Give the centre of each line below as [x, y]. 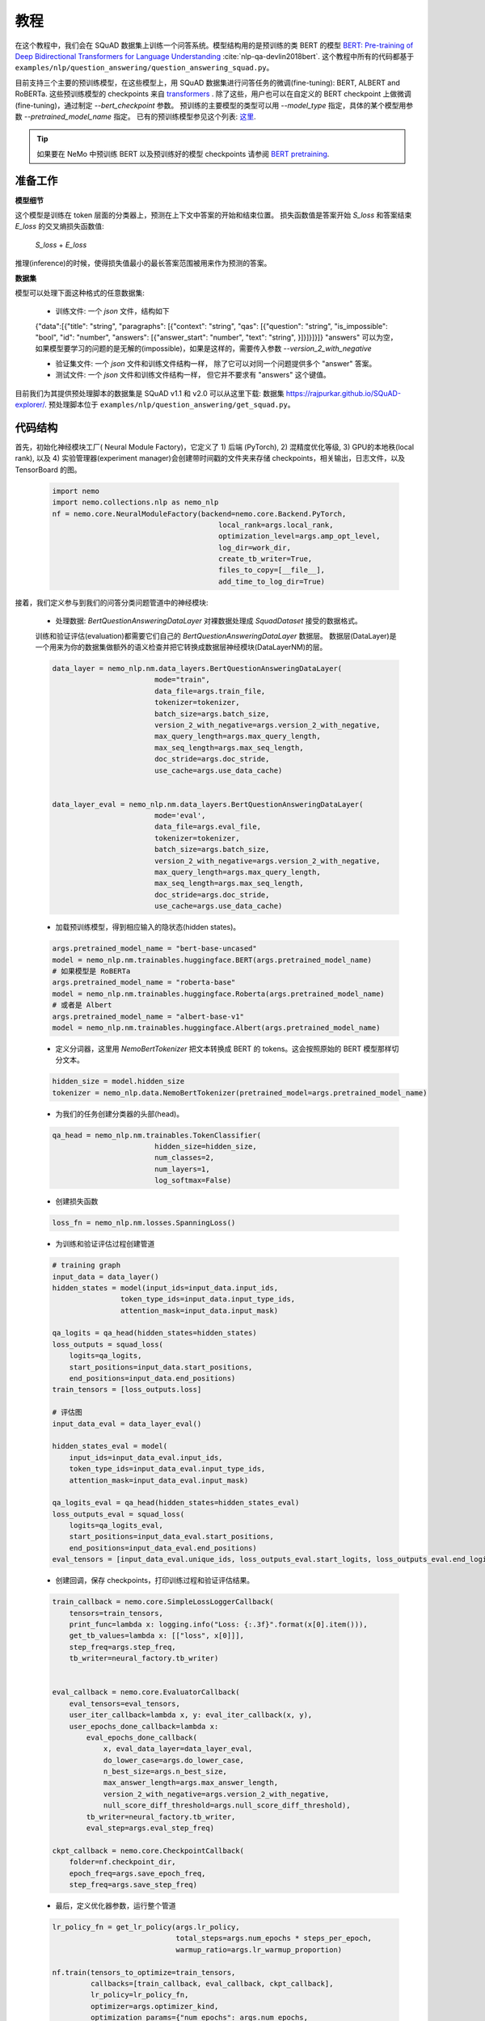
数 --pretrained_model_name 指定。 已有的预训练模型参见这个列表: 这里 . [135, 116]
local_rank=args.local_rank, [276, 525]
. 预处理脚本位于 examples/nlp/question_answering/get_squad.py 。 [170, 405]
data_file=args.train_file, [210, 691]
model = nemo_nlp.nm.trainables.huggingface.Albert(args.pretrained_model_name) [216, 1027]
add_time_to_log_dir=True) [272, 581]
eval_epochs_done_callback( [142, 1737]
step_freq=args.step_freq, [123, 1647]
